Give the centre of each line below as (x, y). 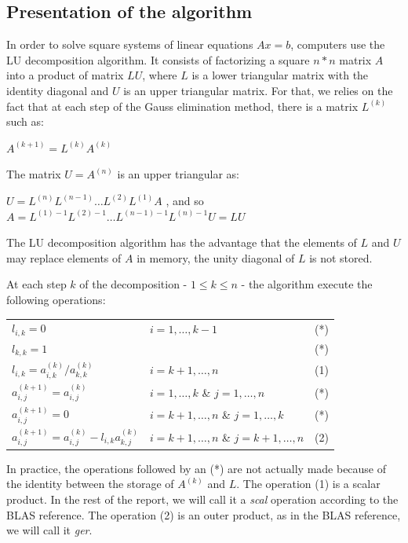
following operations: (56, 299)
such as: (25, 121)
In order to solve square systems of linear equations (130, 44)
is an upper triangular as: (178, 174)
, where (160, 75)
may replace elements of (64, 257)
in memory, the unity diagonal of (216, 257)
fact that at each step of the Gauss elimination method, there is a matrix (182, 106)
